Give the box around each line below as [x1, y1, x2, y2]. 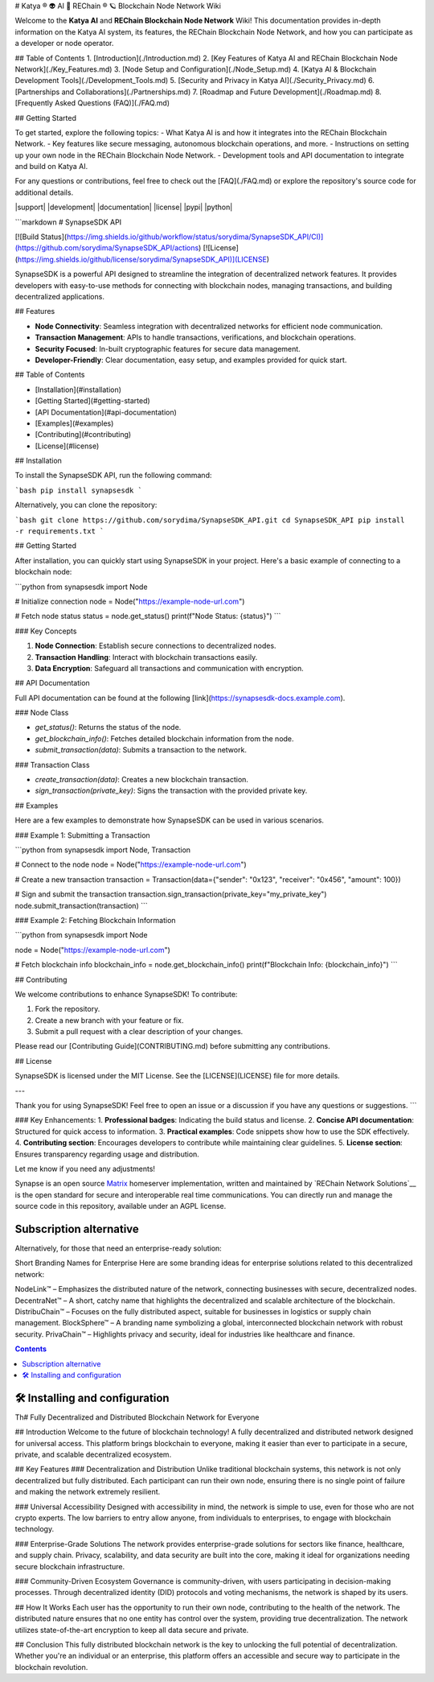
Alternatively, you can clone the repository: [14, 500, 158, 510]
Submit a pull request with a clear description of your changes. [35, 1027, 244, 1037]
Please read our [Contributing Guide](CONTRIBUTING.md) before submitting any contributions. [14, 1041, 330, 1051]
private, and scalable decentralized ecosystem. [14, 1449, 172, 1460]
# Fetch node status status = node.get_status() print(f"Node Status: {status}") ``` [14, 612, 281, 621]
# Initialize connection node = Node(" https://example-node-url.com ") [14, 596, 245, 606]
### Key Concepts [14, 626, 77, 636]
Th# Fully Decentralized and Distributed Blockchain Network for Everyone [14, 1412, 260, 1422]
